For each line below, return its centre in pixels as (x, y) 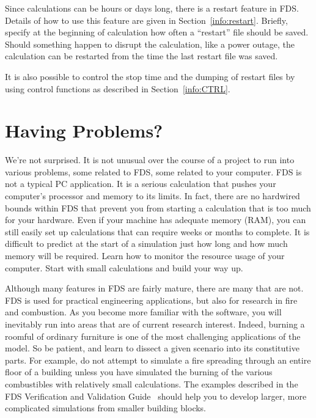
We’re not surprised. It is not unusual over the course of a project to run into (150, 160)
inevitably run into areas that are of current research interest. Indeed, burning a (155, 324)
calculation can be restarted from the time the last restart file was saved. (141, 56)
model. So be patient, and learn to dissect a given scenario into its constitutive (152, 348)
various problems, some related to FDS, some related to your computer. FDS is (153, 171)
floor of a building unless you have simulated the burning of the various (139, 372)
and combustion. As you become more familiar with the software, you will (143, 312)
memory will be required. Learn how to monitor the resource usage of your (145, 256)
